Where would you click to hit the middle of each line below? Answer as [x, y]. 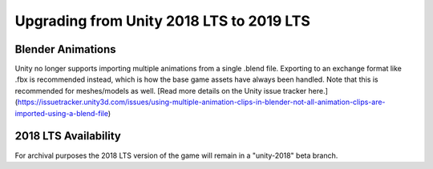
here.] [318, 91]
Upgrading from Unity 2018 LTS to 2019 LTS [162, 21]
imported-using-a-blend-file [61, 113]
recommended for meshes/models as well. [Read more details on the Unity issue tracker [161, 91]
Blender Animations [65, 49]
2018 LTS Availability [68, 136]
